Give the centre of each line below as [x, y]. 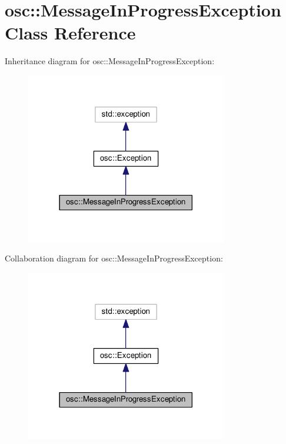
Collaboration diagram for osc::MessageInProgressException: [114, 258]
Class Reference [70, 33]
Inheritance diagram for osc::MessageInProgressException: [110, 61]
